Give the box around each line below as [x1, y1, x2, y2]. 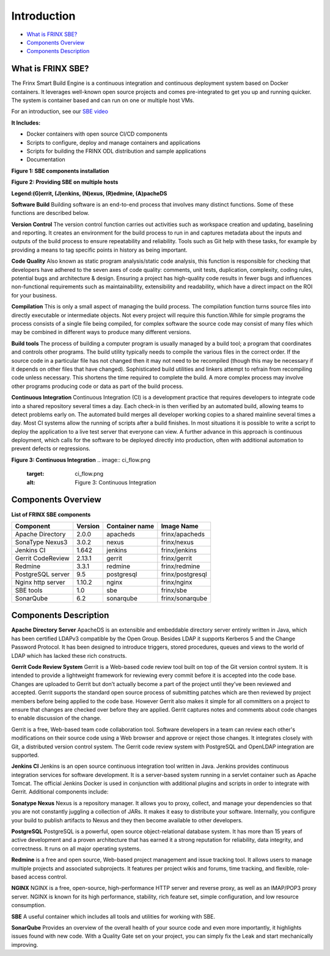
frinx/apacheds [161, 530, 205, 538]
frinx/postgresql [161, 570, 207, 578]
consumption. [11, 902, 46, 909]
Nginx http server [15, 578, 65, 586]
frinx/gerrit [161, 553, 193, 562]
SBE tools [15, 586, 43, 594]
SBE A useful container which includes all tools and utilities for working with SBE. [11, 913, 216, 920]
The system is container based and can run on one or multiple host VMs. [11, 97, 195, 104]
